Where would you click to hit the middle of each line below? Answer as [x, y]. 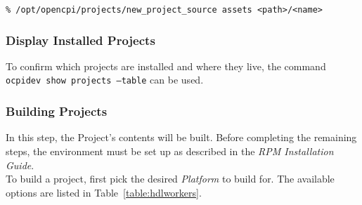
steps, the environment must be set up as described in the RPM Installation [170, 151]
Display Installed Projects [80, 40]
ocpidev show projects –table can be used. [105, 80]
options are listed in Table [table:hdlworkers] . [104, 192]
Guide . [20, 165]
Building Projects [57, 111]
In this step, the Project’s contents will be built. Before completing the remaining [181, 137]
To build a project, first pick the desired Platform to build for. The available [170, 179]
